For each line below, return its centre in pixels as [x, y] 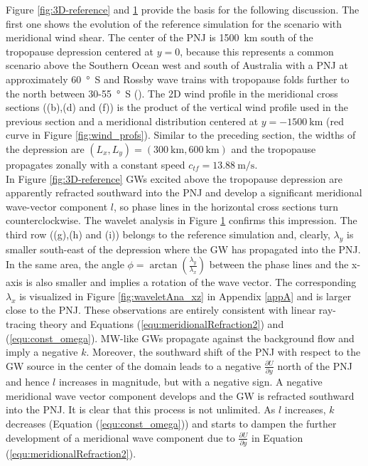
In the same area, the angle [65, 264]
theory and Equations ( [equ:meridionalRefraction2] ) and [162, 324]
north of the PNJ [315, 365]
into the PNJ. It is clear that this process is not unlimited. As [141, 409]
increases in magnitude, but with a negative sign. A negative [190, 382]
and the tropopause [274, 148]
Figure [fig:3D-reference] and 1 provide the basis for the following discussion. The [183, 9]
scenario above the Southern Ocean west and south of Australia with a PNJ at [177, 65]
